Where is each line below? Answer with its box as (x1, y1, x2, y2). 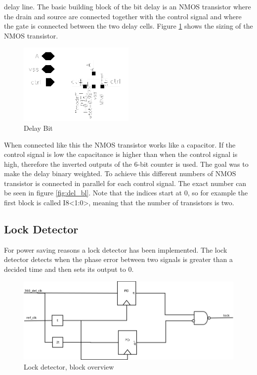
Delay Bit (24, 122, 53, 133)
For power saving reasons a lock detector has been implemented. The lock (4, 244, 227, 255)
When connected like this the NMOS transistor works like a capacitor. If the (4, 139, 236, 150)
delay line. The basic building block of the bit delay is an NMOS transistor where (4, 1, 251, 11)
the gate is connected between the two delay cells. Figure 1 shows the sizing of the (4, 21, 253, 31)
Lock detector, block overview (24, 361, 114, 372)
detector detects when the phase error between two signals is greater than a (4, 254, 233, 264)
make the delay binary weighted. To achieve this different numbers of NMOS (4, 168, 236, 179)
